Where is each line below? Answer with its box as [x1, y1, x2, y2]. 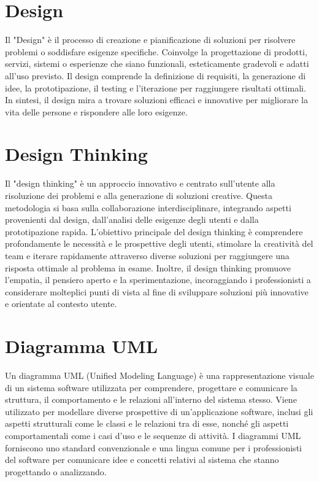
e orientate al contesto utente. [5, 297, 117, 310]
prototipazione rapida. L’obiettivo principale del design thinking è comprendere [5, 225, 303, 238]
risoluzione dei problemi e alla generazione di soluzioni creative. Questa [5, 189, 272, 201]
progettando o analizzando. [5, 465, 107, 478]
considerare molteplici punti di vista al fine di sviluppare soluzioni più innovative [5, 285, 309, 298]
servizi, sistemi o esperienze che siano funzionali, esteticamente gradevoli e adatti [5, 57, 309, 70]
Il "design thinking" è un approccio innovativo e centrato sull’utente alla [5, 177, 275, 190]
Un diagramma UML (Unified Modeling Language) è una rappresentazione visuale [5, 369, 314, 382]
